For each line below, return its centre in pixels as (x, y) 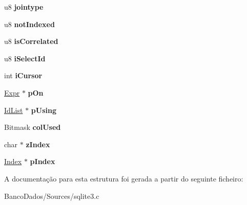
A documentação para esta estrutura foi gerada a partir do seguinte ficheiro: (124, 178)
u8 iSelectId (25, 58)
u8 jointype (24, 7)
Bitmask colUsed (33, 127)
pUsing (44, 110)
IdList (14, 110)
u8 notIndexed (29, 24)
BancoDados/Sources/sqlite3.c (52, 196)
